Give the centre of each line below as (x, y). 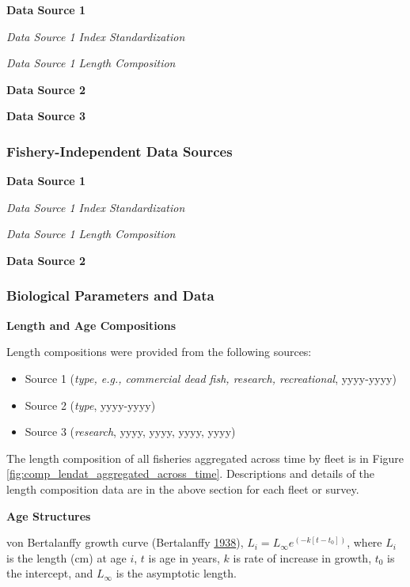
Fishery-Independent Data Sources (120, 151)
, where (364, 542)
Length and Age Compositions (91, 325)
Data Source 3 (46, 116)
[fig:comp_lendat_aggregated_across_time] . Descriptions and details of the (191, 473)
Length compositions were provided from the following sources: (159, 352)
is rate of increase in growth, (302, 557)
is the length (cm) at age (66, 557)
